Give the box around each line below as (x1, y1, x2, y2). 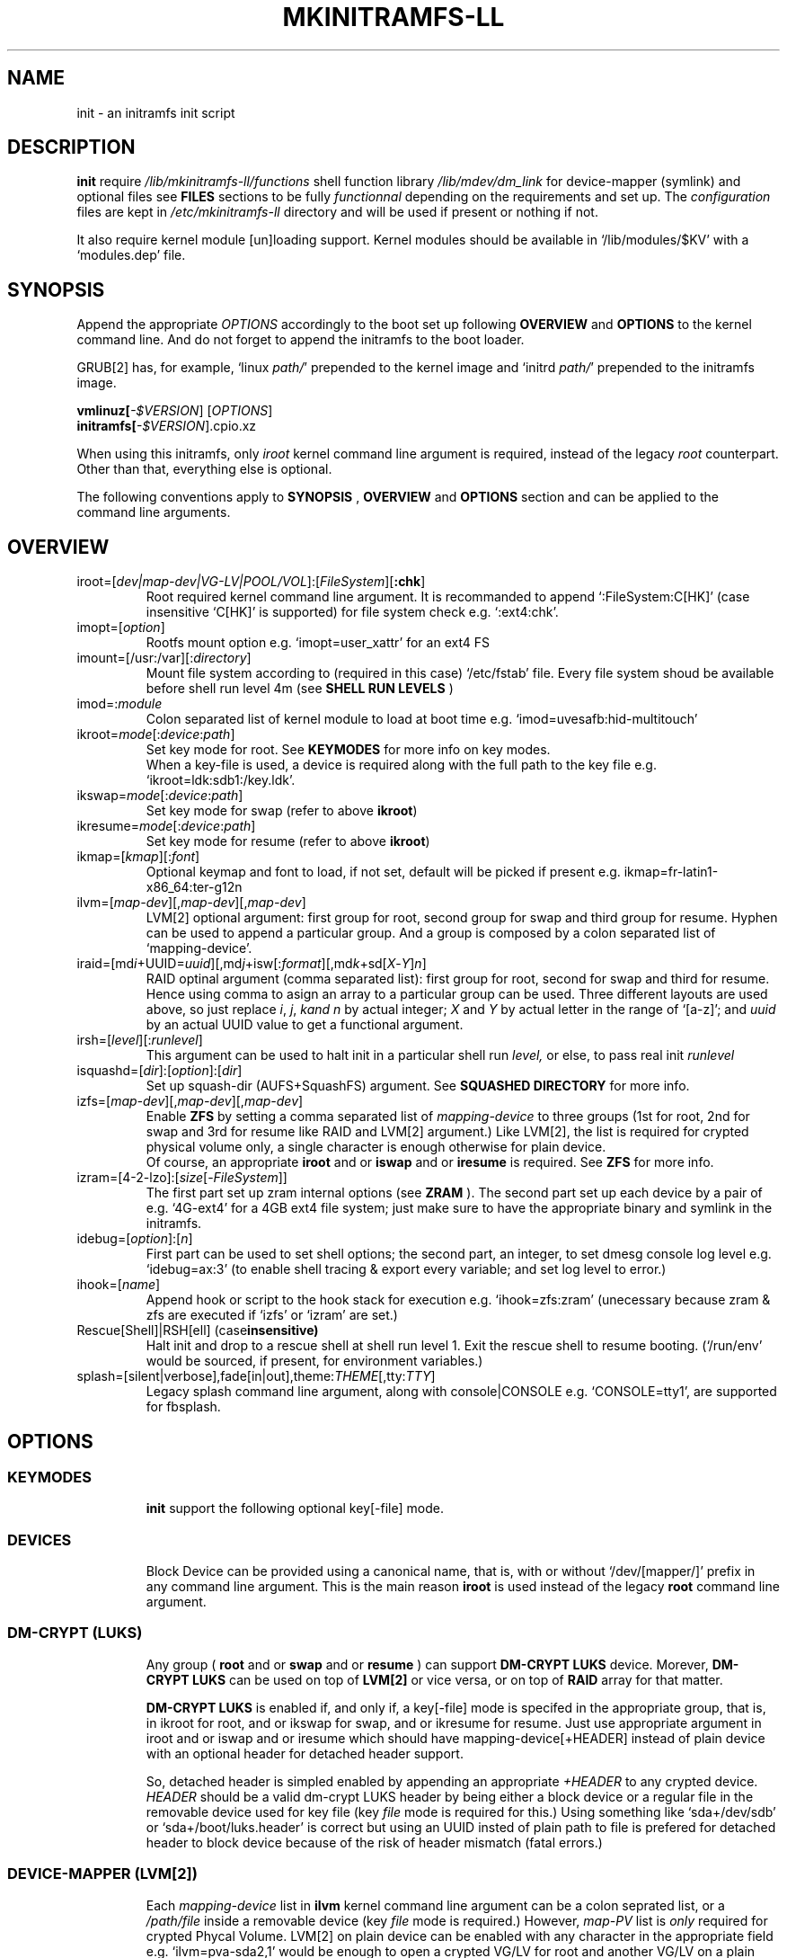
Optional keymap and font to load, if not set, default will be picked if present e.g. (146, 864, 621, 880)
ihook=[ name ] (76, 1277, 161, 1293)
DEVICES (7, 1530, 72, 1549)
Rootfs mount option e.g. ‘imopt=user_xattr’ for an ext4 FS (146, 635, 491, 651)
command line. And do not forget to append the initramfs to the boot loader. (76, 332, 525, 348)
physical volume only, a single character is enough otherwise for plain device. (146, 1139, 606, 1155)
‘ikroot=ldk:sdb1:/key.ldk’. (146, 772, 296, 788)
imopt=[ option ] (76, 619, 165, 636)
